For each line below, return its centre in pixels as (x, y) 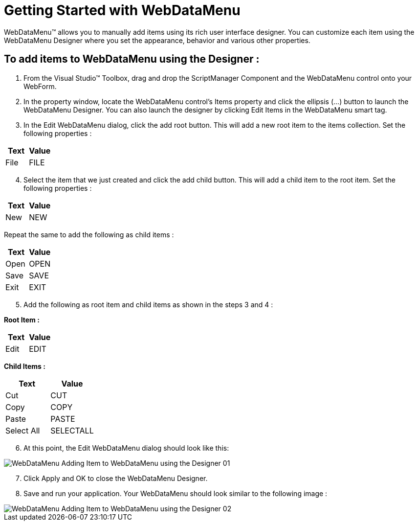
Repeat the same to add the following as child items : (89, 234)
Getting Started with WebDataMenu (122, 10)
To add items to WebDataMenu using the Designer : (132, 59)
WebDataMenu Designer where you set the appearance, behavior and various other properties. (157, 40)
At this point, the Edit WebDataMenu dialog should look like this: (126, 448)
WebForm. (40, 86)
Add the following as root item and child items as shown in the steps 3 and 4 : (148, 304)
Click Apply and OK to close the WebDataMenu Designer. (116, 478)
